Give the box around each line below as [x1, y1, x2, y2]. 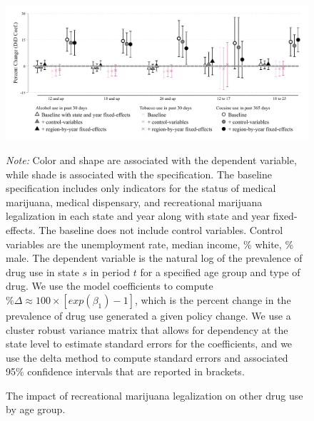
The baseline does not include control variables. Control [39, 222, 283, 237]
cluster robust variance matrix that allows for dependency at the [6, 322, 288, 337]
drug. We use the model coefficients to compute [6, 278, 213, 293]
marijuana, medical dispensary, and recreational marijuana [6, 194, 263, 209]
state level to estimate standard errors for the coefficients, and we [6, 336, 293, 351]
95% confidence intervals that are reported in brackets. [6, 364, 245, 379]
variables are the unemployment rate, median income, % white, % [6, 236, 294, 251]
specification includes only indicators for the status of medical [6, 181, 276, 196]
